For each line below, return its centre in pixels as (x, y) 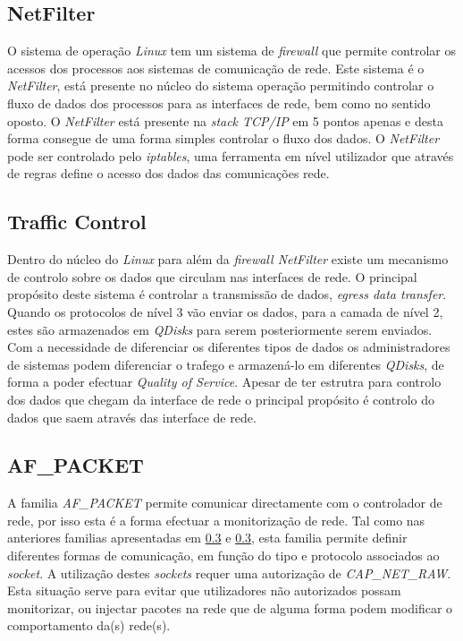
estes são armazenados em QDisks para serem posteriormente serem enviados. (220, 329)
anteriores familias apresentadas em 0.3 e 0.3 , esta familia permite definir (207, 538)
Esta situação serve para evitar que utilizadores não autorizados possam (204, 590)
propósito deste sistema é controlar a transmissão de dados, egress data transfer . (227, 294)
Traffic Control (77, 222)
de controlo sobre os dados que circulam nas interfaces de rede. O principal (212, 276)
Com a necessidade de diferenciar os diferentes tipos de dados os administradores (229, 347)
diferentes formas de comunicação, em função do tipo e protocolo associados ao (223, 556)
